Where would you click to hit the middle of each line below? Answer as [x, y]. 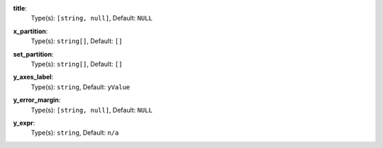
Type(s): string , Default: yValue [81, 87]
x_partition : [30, 31]
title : [20, 8]
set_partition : [33, 54]
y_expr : [24, 123]
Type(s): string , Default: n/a [75, 133]
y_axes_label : [33, 77]
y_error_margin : [37, 100]
